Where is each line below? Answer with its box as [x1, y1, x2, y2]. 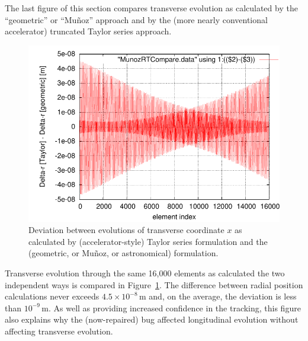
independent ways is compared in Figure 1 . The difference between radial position [5, 278, 303, 291]
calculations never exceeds [5, 290, 100, 302]
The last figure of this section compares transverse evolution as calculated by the [5, 2, 298, 14]
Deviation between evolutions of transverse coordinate [28, 224, 224, 236]
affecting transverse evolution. [5, 324, 113, 337]
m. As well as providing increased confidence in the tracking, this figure [41, 301, 301, 314]
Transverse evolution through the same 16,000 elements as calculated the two [5, 266, 285, 279]
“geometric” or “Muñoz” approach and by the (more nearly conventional [5, 13, 268, 26]
